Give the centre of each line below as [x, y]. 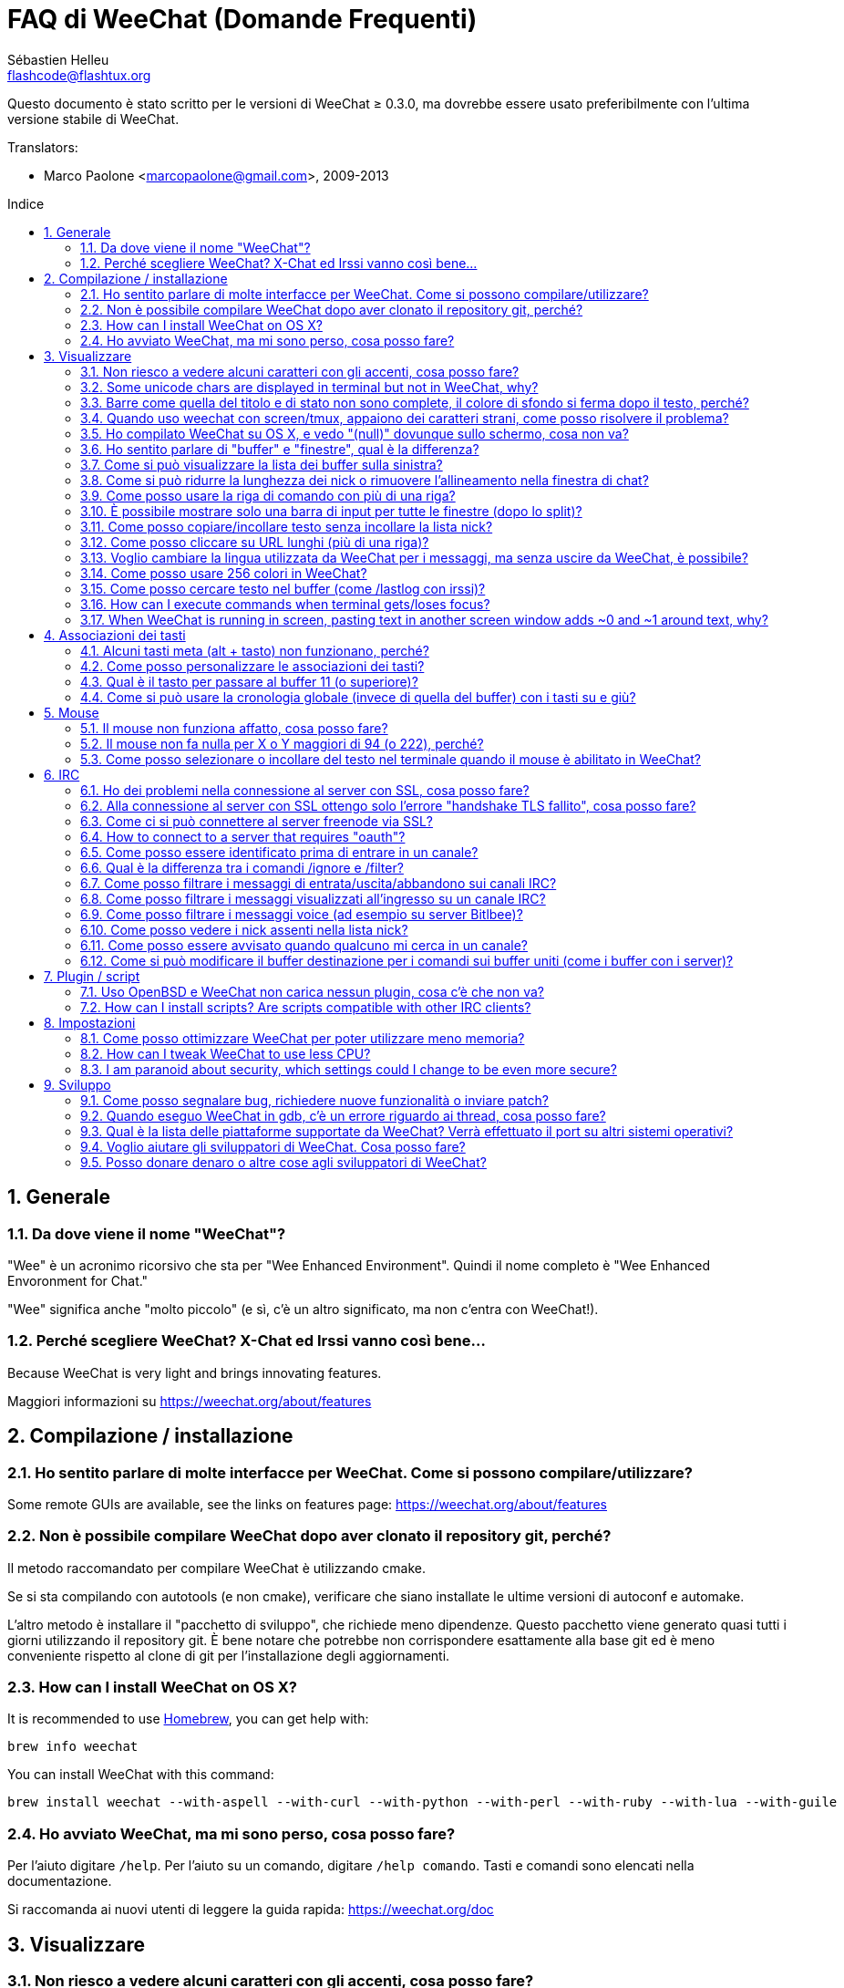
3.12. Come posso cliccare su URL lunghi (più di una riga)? [255, 542]
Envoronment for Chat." [78, 1280]
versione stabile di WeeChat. [93, 119]
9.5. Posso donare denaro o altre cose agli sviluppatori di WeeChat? [283, 1162]
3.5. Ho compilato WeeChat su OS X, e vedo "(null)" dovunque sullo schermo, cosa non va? [355, 433]
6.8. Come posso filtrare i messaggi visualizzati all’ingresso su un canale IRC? [313, 898]
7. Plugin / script [92, 976]
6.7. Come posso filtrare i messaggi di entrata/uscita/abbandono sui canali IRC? [319, 883]
